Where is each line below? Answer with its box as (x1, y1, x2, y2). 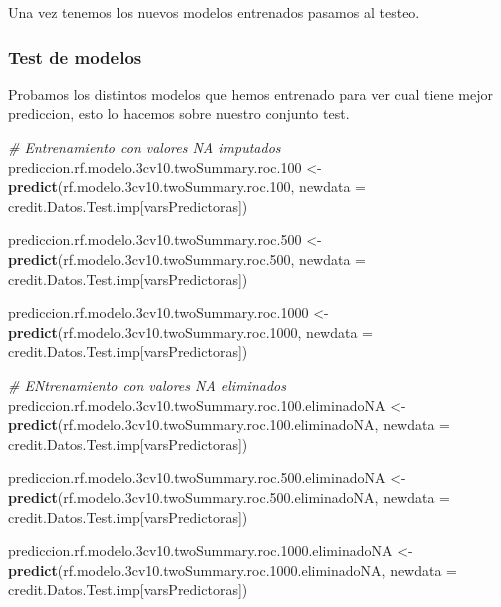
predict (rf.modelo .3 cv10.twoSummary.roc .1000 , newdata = (8, 321, 374, 342)
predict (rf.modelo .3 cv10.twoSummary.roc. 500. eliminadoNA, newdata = (8, 486, 451, 507)
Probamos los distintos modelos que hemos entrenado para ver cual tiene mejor (8, 83, 493, 104)
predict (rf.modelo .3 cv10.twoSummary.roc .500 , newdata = (8, 248, 367, 269)
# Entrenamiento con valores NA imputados (8, 137, 281, 157)
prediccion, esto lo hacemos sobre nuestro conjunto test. (8, 103, 350, 124)
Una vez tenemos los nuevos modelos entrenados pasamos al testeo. (8, 2, 420, 22)
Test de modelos (8, 44, 142, 69)
